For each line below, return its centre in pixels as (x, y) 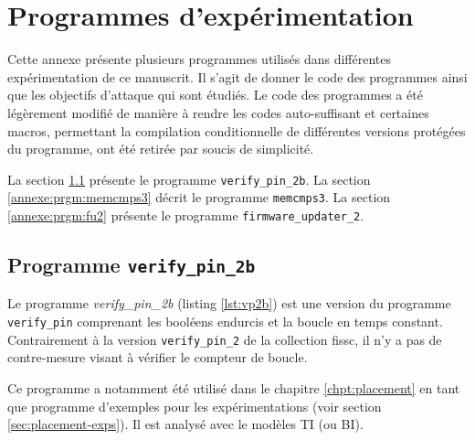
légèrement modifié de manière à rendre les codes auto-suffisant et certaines (218, 112)
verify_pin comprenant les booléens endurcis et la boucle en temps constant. (225, 322)
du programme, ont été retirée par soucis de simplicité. (161, 149)
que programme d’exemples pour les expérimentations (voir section (195, 406)
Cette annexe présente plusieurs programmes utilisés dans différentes (199, 59)
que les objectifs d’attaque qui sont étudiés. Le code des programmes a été (215, 95)
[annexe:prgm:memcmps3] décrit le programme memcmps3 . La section (199, 197)
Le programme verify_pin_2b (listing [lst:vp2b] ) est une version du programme (229, 303)
